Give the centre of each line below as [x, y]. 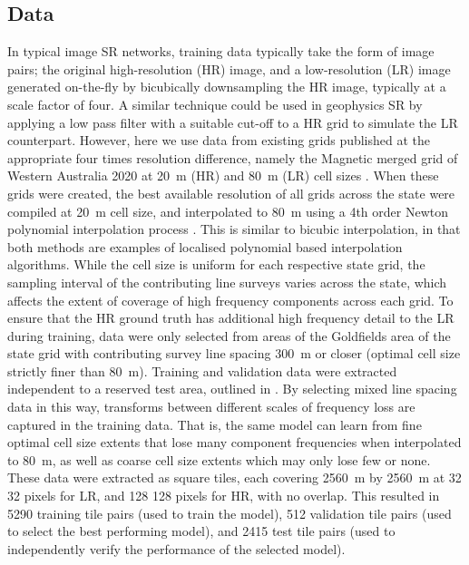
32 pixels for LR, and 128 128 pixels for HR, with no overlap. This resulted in [224, 496]
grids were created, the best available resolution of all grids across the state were [231, 193]
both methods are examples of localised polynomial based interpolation [205, 246]
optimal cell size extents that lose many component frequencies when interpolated [234, 442]
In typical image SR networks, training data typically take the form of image [221, 51]
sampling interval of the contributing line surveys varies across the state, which [227, 282]
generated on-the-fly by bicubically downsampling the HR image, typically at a [227, 87]
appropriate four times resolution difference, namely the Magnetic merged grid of [233, 157]
